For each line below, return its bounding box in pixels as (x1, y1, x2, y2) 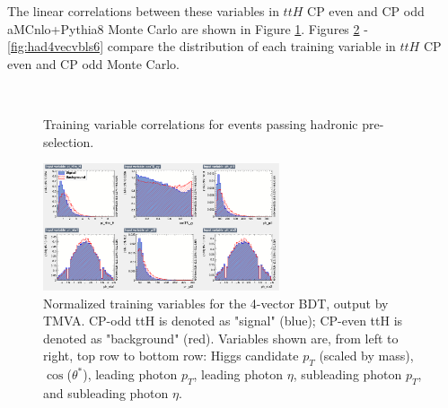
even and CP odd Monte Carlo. (7, 54, 180, 73)
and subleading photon (43, 384, 169, 403)
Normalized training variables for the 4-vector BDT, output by (43, 293, 389, 312)
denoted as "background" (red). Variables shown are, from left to (43, 328, 399, 347)
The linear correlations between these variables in (7, 2, 279, 20)
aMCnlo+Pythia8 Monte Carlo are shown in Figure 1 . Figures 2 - (7, 19, 368, 38)
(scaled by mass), (319, 346, 414, 365)
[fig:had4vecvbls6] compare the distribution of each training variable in (7, 37, 396, 56)
